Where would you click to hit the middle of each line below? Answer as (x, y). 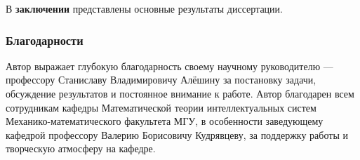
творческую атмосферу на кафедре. (81, 148)
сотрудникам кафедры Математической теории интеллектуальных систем (161, 107)
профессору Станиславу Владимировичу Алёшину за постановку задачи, (161, 80)
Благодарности (45, 40)
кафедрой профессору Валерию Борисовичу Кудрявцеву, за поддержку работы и (177, 134)
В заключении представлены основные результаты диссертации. (144, 8)
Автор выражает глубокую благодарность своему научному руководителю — (169, 66)
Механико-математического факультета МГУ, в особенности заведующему (165, 121)
